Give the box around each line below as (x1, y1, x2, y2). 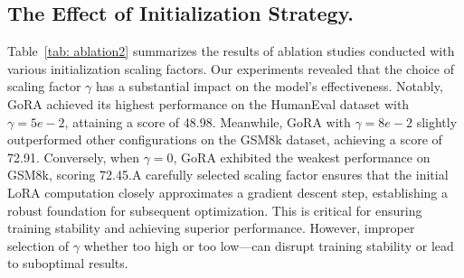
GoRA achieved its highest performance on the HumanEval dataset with (7, 94, 410, 113)
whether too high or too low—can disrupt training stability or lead (83, 236, 454, 255)
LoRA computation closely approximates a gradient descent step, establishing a (7, 182, 449, 201)
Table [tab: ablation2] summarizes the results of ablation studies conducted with (7, 42, 455, 60)
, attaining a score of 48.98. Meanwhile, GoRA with (64, 112, 351, 131)
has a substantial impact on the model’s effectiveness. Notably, (95, 77, 443, 96)
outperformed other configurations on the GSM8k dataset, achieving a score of (7, 130, 442, 149)
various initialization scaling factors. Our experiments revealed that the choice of (7, 59, 455, 78)
